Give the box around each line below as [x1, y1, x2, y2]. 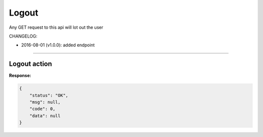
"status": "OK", [29, 93, 68, 98]
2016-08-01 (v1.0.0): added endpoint [21, 42, 95, 48]
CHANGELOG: [9, 33, 38, 39]
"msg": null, [29, 99, 61, 105]
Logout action [9, 60, 52, 68]
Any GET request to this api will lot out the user [9, 24, 103, 30]
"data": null [29, 113, 61, 118]
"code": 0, [29, 106, 56, 112]
